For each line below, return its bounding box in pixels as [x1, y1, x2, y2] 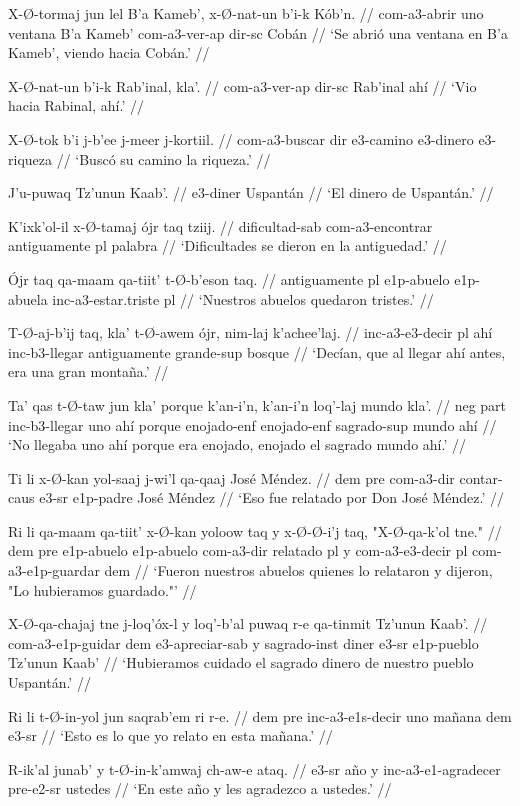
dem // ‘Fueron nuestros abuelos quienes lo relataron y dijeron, [104, 560, 493, 581]
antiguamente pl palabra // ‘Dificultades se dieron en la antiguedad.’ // [8, 235, 447, 256]
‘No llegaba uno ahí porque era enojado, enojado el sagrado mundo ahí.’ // [8, 434, 466, 455]
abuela [8, 288, 48, 309]
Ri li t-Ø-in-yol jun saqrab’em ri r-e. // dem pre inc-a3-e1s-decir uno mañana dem [8, 705, 512, 726]
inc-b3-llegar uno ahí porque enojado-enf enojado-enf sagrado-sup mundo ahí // [8, 414, 497, 435]
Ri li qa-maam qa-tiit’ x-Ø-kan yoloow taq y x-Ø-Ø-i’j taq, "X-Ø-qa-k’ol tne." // [8, 520, 502, 541]
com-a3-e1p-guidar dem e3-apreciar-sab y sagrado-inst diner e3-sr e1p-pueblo [8, 632, 479, 653]
